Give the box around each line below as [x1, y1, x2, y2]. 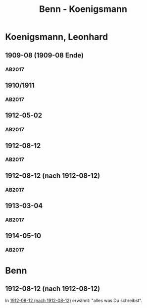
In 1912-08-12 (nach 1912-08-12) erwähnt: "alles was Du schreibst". [5, 298, 143, 304]
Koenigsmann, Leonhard [5, 31, 108, 43]
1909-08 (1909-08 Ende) [5, 51, 84, 59]
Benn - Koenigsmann [39, 3, 128, 15]
